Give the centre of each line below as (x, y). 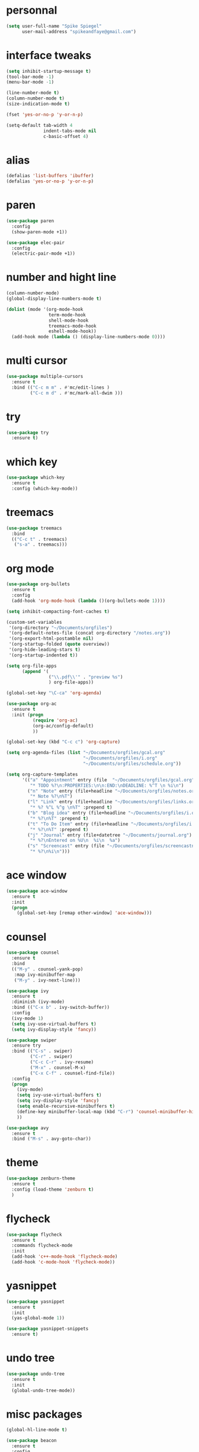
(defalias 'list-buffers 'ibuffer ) (50, 176)
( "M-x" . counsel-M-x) (58, 1068)
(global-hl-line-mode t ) (37, 1430)
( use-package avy (28, 1128)
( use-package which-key (36, 477)
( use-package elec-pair (36, 243)
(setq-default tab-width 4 (39, 125)
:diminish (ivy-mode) (38, 1002)
